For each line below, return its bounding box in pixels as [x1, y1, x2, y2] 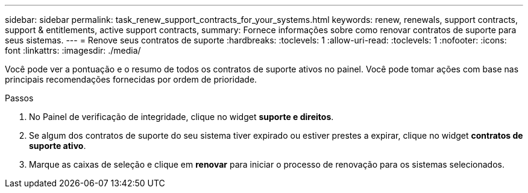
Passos [5, 93, 34, 103]
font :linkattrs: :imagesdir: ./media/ [5, 45, 141, 55]
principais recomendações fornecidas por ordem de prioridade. [5, 74, 257, 84]
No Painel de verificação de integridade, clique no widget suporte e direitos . [29, 112, 334, 122]
